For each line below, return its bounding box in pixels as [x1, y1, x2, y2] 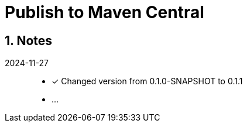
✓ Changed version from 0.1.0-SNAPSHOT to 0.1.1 [52, 76, 243, 87]
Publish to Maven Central [5, 2, 204, 22]
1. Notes [5, 33, 53, 48]
